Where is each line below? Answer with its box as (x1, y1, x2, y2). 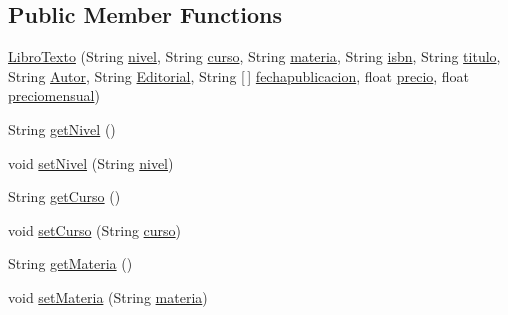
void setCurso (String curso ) (8, 219, 182, 240)
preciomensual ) (8, 85, 100, 106)
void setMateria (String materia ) (8, 286, 208, 307)
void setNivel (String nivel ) (8, 152, 174, 173)
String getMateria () (8, 253, 133, 274)
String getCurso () (8, 186, 121, 207)
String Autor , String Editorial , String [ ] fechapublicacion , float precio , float (8, 65, 470, 86)
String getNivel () (8, 118, 116, 139)
